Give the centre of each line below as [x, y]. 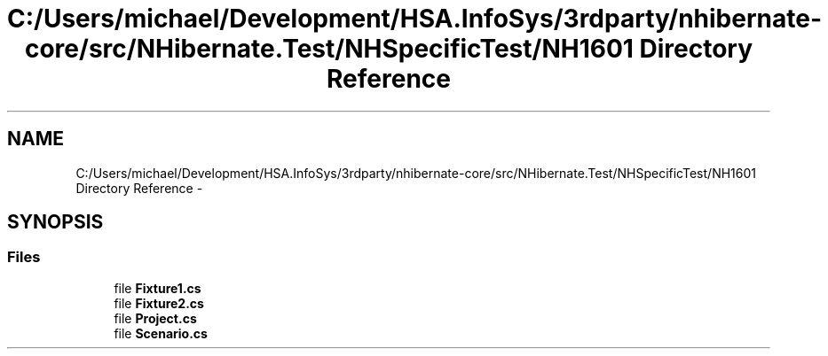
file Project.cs [155, 318]
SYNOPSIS [55, 222]
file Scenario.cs [161, 333]
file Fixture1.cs [158, 288]
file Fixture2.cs [159, 303]
